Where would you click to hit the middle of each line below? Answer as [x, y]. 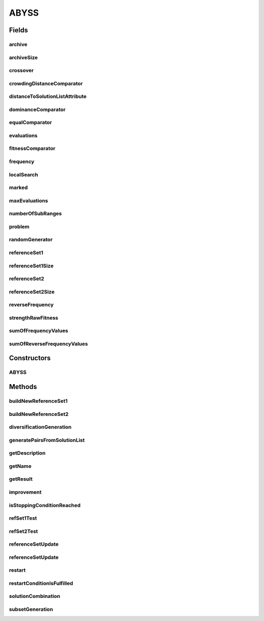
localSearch [24, 175]
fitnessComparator [32, 148]
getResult [21, 479]
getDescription [27, 453]
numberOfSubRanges [35, 214]
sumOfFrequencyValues [39, 331]
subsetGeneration [31, 609]
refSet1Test [23, 518]
